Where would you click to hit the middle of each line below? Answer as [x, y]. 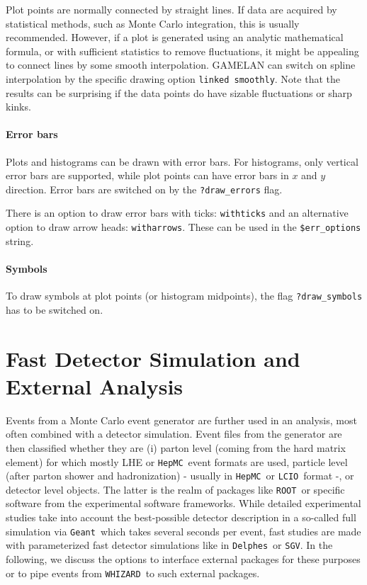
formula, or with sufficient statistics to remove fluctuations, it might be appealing [182, 51]
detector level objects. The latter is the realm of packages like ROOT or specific [175, 489]
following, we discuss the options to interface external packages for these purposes [183, 558]
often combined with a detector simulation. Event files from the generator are [174, 434]
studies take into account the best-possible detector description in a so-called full [181, 517]
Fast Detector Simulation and [153, 358]
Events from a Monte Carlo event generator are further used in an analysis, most [181, 420]
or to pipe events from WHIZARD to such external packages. [133, 573]
